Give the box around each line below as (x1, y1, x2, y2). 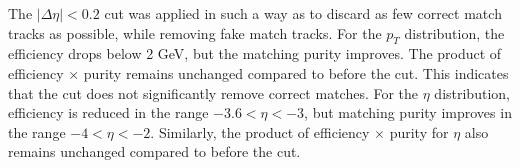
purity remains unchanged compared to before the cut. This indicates (83, 62, 509, 83)
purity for (389, 121, 449, 142)
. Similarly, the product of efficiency (150, 121, 370, 142)
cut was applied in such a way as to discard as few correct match (104, 3, 502, 23)
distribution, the (404, 22, 505, 43)
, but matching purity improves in (304, 102, 512, 123)
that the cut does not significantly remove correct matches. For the (8, 82, 419, 103)
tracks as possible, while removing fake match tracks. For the (8, 22, 382, 43)
